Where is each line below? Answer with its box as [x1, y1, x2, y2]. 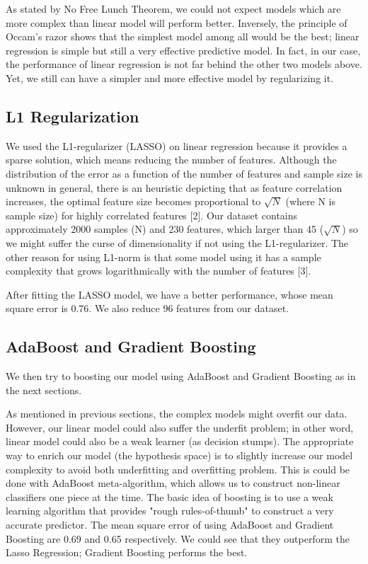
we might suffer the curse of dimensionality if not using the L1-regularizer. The [6, 235, 349, 250]
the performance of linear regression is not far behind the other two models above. [6, 57, 362, 71]
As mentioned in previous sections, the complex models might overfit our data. [6, 406, 347, 421]
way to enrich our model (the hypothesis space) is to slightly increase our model [6, 448, 353, 463]
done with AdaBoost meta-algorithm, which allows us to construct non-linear [6, 476, 340, 490]
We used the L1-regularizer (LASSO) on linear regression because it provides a [6, 138, 347, 153]
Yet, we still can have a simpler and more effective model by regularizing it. [6, 70, 334, 85]
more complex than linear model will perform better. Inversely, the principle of [6, 15, 347, 30]
